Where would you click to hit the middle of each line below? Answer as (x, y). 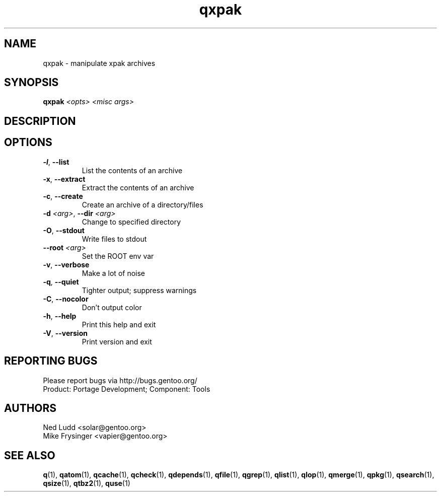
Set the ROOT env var (118, 256)
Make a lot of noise (113, 273)
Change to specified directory (131, 222)
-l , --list (56, 162)
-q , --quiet (61, 281)
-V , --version (65, 333)
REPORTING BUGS (51, 361)
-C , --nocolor (66, 299)
